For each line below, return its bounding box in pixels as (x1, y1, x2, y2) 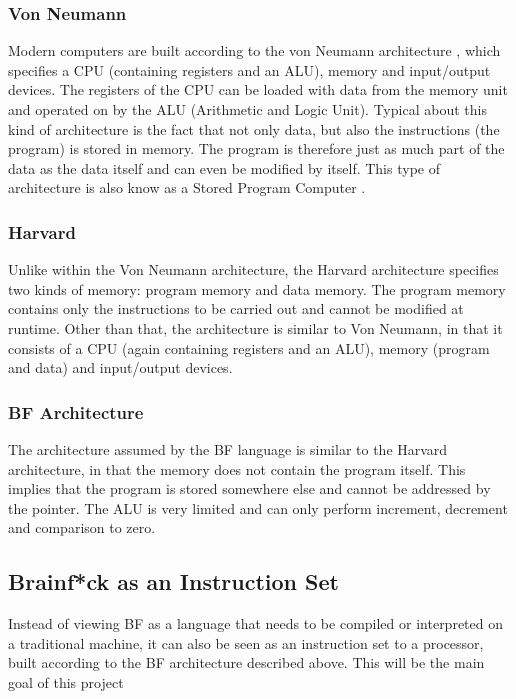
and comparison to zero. (8, 517, 156, 538)
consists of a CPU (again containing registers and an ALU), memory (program (8, 337, 490, 358)
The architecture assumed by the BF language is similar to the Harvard (8, 438, 448, 459)
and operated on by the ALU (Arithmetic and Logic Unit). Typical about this (8, 99, 487, 119)
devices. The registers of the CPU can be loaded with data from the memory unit (8, 79, 508, 100)
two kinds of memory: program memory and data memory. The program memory (8, 278, 506, 299)
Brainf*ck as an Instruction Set (8, 566, 339, 597)
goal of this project (8, 671, 124, 692)
